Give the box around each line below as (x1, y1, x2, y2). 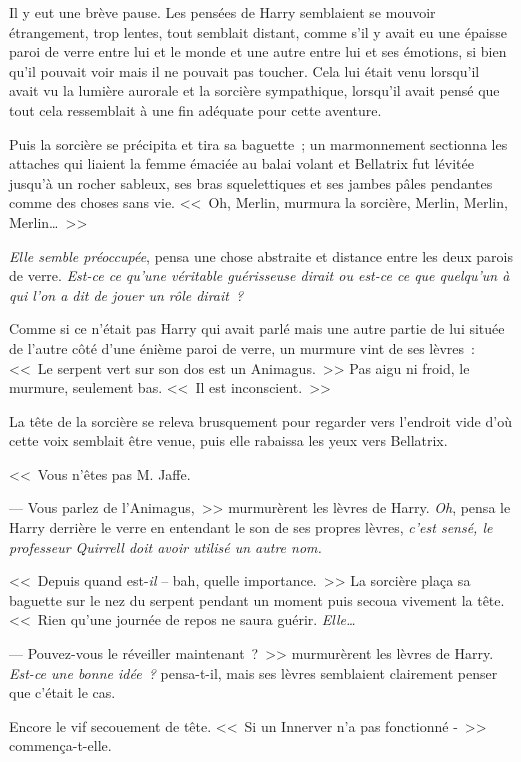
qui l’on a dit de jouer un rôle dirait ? (9, 284, 244, 305)
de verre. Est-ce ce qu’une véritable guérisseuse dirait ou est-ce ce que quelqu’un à (9, 265, 510, 286)
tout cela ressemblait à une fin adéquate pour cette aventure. (9, 99, 382, 120)
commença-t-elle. (9, 735, 112, 756)
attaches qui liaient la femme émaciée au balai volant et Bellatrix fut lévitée (9, 153, 474, 174)
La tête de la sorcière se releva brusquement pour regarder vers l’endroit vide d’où (9, 410, 512, 431)
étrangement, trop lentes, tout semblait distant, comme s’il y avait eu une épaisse (9, 21, 507, 42)
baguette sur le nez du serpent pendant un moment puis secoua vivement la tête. (9, 589, 505, 610)
